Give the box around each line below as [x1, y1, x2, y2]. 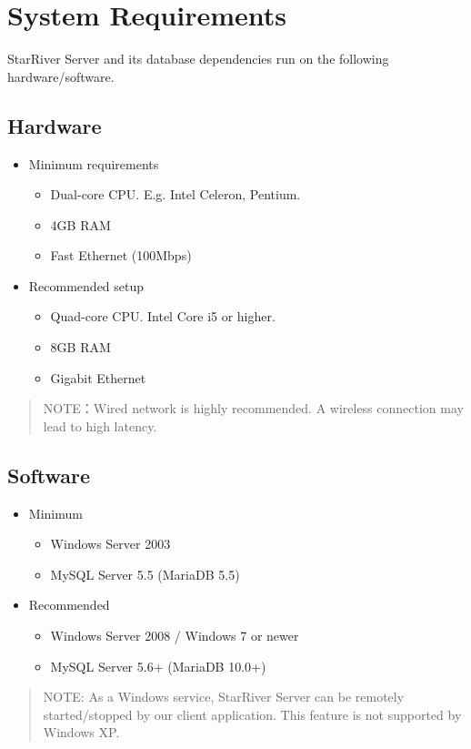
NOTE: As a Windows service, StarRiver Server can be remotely [43, 687, 405, 706]
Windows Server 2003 [50, 534, 171, 553]
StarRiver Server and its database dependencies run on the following [7, 49, 389, 68]
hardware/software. [7, 66, 115, 86]
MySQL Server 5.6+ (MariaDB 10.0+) [50, 656, 266, 675]
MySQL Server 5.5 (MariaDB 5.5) [50, 564, 240, 583]
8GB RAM [50, 338, 111, 357]
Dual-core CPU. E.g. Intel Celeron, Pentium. [50, 185, 301, 204]
